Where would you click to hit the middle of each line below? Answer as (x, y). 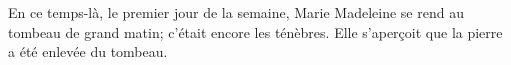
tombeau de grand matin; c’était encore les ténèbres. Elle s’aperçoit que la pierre (255, 31)
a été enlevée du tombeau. (88, 51)
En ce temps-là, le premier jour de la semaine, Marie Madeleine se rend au (236, 12)
